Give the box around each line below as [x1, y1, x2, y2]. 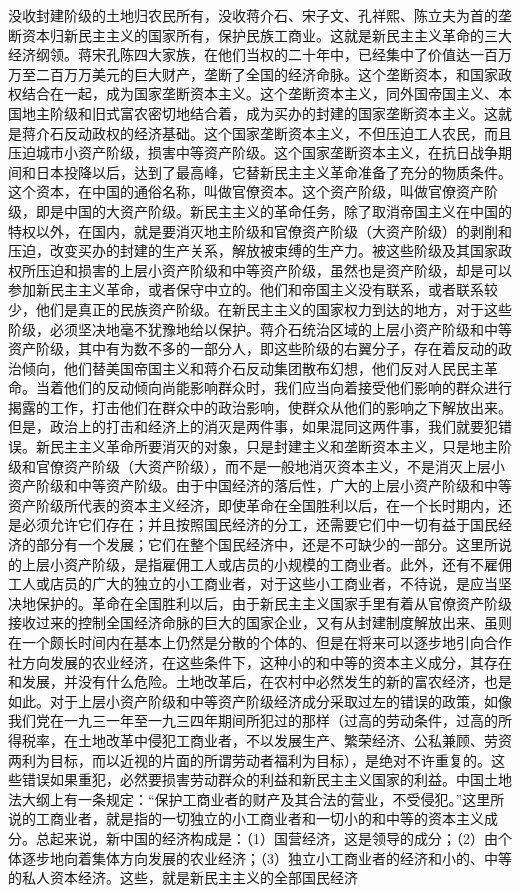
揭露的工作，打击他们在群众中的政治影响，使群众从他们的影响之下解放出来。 [8, 396, 512, 417]
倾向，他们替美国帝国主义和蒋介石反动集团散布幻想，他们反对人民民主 [21, 357, 484, 378]
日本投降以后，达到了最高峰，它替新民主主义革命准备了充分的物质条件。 [35, 161, 512, 182]
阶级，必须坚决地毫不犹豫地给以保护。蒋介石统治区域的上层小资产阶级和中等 [8, 318, 512, 339]
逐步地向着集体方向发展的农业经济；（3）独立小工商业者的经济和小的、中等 [21, 847, 512, 868]
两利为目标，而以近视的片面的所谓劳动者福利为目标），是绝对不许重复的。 [8, 749, 491, 770]
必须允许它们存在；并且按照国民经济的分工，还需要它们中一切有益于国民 [21, 514, 498, 535]
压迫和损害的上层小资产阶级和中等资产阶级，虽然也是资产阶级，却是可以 [35, 259, 512, 280]
